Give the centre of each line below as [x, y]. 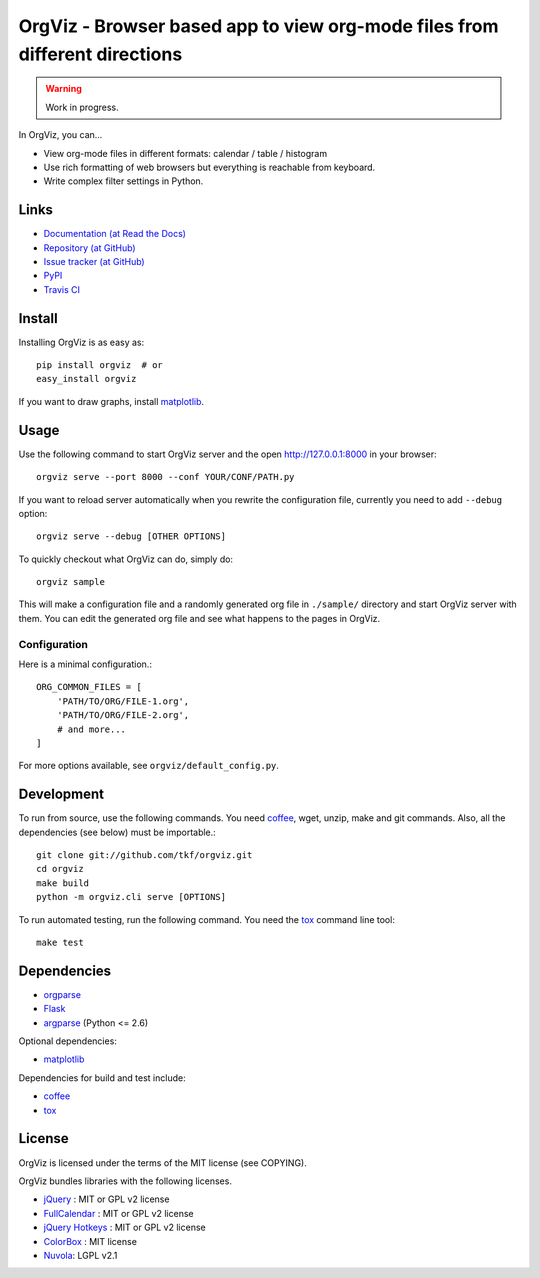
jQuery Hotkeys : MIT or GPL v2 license [124, 1227]
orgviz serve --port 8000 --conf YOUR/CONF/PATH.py [165, 477]
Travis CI [61, 289]
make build [63, 883]
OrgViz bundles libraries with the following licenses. [125, 1181]
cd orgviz [60, 869]
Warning [63, 89]
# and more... [91, 729]
